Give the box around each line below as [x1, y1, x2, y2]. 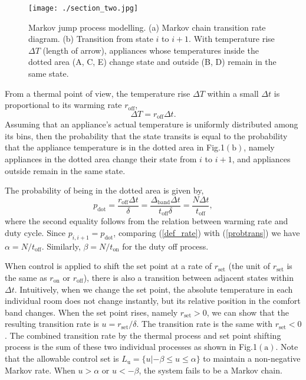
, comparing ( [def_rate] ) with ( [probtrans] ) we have [113, 226, 300, 238]
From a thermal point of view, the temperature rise [5, 87, 190, 99]
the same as [5, 271, 47, 283]
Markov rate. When [5, 363, 75, 376]
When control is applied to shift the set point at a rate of [5, 260, 212, 272]
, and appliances [232, 153, 291, 165]
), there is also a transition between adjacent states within [83, 271, 294, 283]
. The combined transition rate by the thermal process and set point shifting [5, 329, 281, 341]
